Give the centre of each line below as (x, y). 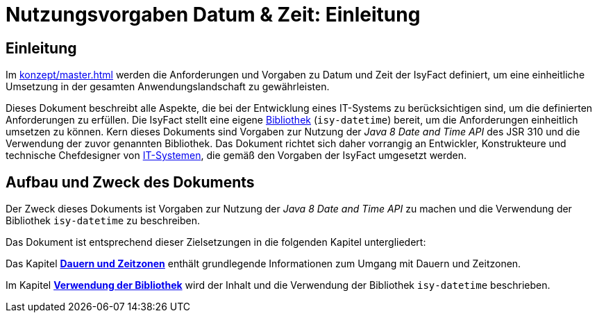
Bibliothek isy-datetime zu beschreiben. (103, 221)
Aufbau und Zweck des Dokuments (130, 182)
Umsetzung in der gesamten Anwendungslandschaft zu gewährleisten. (168, 87)
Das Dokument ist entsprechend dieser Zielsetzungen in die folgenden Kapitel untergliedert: (216, 242)
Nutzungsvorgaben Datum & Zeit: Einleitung (213, 15)
